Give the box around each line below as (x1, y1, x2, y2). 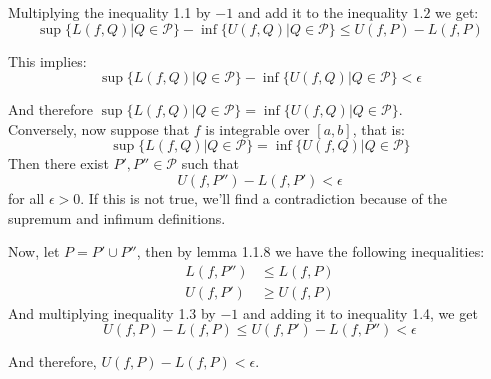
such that (181, 153, 239, 174)
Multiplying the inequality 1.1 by (8, 2, 211, 22)
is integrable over (205, 118, 310, 139)
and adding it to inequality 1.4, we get (242, 302, 478, 323)
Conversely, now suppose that (8, 118, 190, 139)
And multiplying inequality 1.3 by (8, 302, 216, 323)
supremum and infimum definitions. (8, 207, 226, 228)
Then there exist (8, 153, 109, 174)
